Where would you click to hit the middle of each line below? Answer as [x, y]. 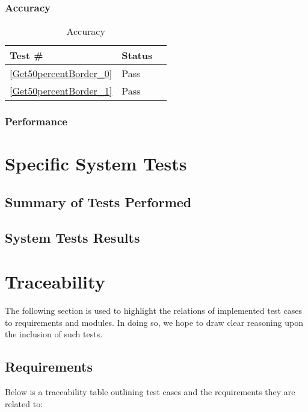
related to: [24, 403]
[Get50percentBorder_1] [61, 91]
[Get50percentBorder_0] [61, 73]
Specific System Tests [96, 164]
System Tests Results [72, 237]
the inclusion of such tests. [54, 334]
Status [137, 55]
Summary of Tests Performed [98, 201]
